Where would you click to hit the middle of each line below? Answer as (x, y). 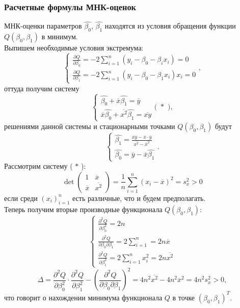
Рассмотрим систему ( (38, 166)
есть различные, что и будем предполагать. (139, 198)
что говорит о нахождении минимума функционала (83, 297)
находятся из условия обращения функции (170, 26)
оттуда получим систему (42, 88)
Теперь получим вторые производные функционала (83, 209)
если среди (21, 198)
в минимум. (60, 36)
